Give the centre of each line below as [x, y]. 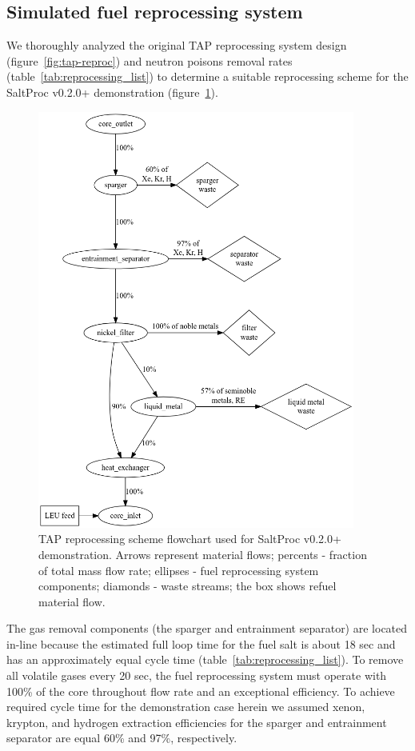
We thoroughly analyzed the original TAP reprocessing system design [177, 45]
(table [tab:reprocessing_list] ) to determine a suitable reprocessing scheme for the [207, 76]
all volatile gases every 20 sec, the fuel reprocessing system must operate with [197, 675]
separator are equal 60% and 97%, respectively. [122, 738]
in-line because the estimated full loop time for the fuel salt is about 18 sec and [201, 643]
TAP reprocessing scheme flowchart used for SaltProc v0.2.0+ [190, 539]
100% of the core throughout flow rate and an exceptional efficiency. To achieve [201, 691]
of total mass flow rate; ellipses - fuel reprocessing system [179, 570]
